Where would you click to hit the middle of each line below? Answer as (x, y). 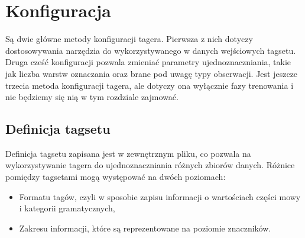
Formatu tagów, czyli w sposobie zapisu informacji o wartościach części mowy (160, 196)
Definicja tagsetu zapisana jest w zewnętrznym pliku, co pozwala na (128, 153)
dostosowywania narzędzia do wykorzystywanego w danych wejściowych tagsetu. (151, 50)
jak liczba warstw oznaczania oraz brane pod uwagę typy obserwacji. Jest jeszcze (152, 73)
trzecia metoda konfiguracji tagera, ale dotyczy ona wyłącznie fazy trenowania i (150, 85)
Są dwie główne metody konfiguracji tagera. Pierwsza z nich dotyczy (129, 39)
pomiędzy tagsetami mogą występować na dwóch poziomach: (116, 177)
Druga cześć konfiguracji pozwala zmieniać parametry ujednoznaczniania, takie (148, 62)
